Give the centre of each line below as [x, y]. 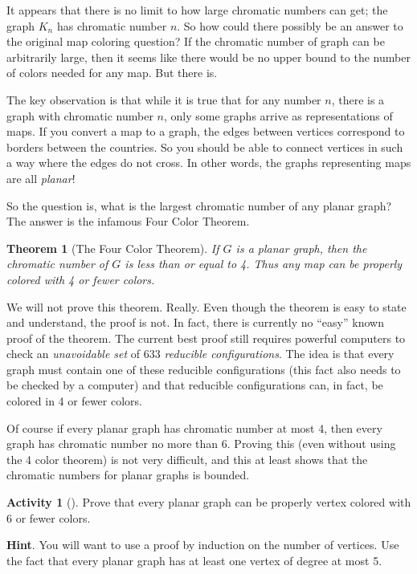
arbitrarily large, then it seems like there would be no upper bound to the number [208, 57]
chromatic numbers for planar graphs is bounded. [128, 475]
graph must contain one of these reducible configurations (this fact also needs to [204, 369]
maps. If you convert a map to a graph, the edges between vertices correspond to [206, 131]
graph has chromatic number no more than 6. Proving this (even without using [201, 444]
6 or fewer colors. [49, 517]
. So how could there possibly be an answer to [290, 25]
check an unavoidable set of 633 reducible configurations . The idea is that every [200, 354]
